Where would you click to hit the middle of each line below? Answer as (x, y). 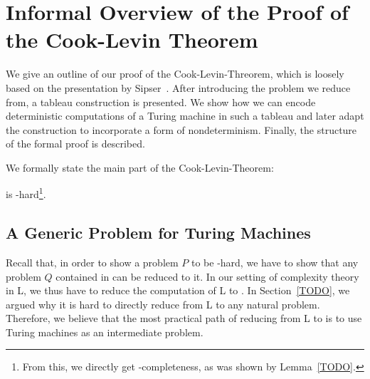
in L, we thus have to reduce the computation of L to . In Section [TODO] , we (178, 290)
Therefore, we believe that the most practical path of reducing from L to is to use (184, 318)
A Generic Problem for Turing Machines (158, 233)
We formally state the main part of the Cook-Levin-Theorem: (140, 167)
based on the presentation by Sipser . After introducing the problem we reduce (178, 87)
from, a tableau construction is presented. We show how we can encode (161, 102)
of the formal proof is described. (75, 144)
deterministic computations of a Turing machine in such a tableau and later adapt (185, 116)
